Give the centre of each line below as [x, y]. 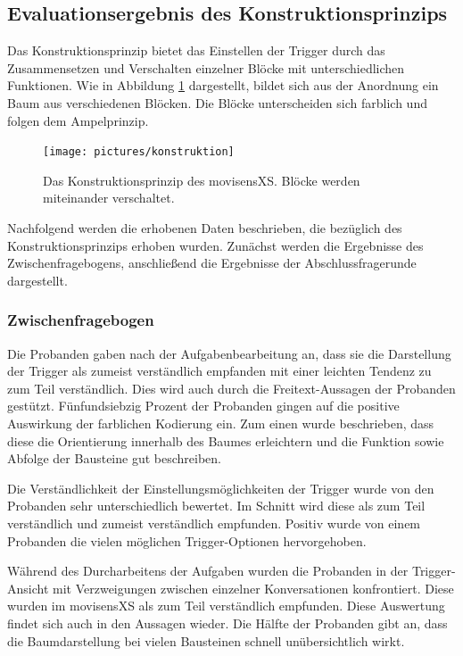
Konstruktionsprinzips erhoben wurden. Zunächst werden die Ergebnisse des [215, 245]
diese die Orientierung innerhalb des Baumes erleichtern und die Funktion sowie [226, 440]
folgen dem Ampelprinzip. [78, 120]
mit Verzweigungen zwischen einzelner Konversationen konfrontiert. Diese [253, 588]
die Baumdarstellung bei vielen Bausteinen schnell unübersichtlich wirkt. [206, 640]
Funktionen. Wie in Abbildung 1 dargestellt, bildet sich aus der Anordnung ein [223, 85]
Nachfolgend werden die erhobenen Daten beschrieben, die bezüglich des [205, 228]
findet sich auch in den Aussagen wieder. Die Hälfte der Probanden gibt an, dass [227, 623]
